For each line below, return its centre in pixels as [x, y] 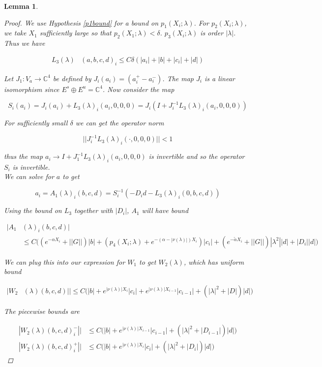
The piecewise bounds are [42, 311]
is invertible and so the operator [197, 156]
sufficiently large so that [75, 33]
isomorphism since [32, 89]
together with [94, 210]
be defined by [72, 78]
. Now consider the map [138, 89]
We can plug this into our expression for [65, 261]
